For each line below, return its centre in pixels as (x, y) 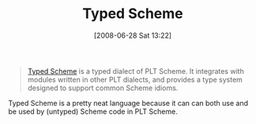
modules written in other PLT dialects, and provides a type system (135, 79)
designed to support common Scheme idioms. (103, 88)
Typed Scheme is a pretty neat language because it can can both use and (128, 103)
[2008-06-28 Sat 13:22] (133, 35)
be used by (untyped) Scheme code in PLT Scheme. (93, 111)
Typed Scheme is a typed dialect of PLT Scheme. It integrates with (136, 71)
